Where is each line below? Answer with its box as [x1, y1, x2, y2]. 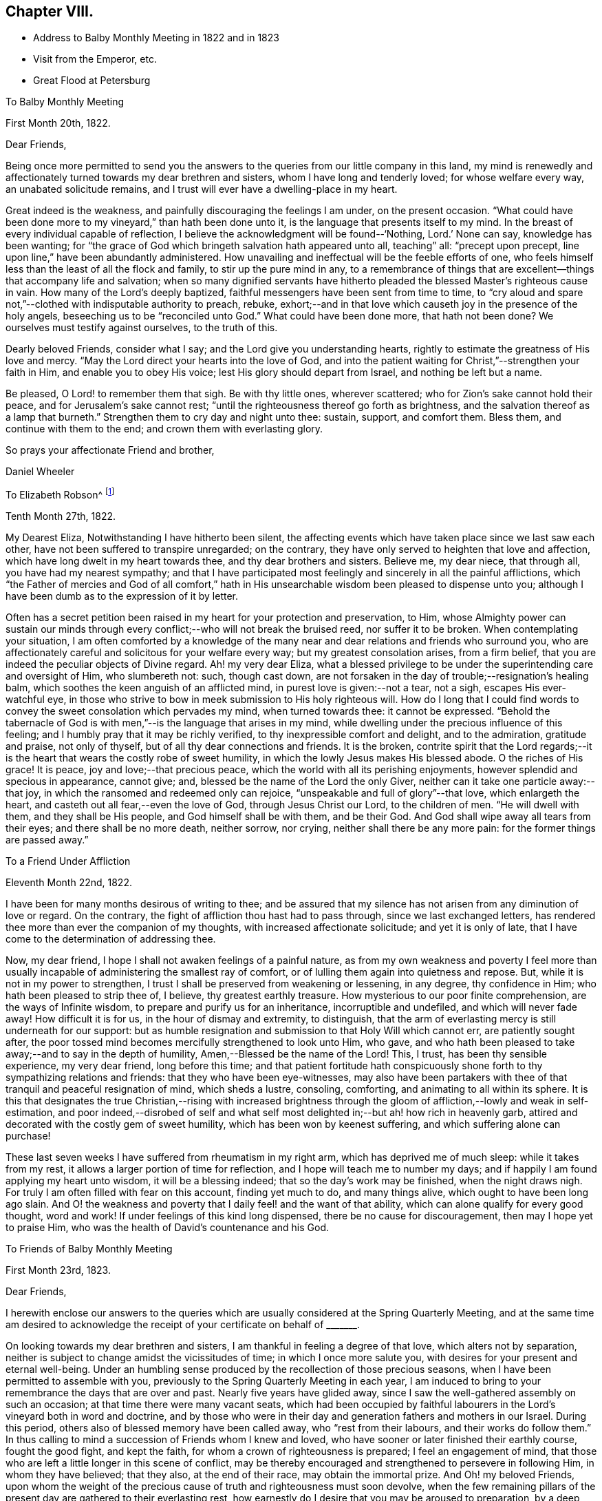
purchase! [6, 1130, 51, 1142]
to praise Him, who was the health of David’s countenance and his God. [6, 1221, 330, 1234]
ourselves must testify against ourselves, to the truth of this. [6, 322, 278, 334]
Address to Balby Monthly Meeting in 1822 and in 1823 [33, 32, 279, 44]
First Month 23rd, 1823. [6, 1264, 111, 1277]
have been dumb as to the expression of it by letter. [6, 590, 239, 602]
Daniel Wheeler [6, 465, 75, 478]
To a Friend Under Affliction [6, 855, 131, 868]
